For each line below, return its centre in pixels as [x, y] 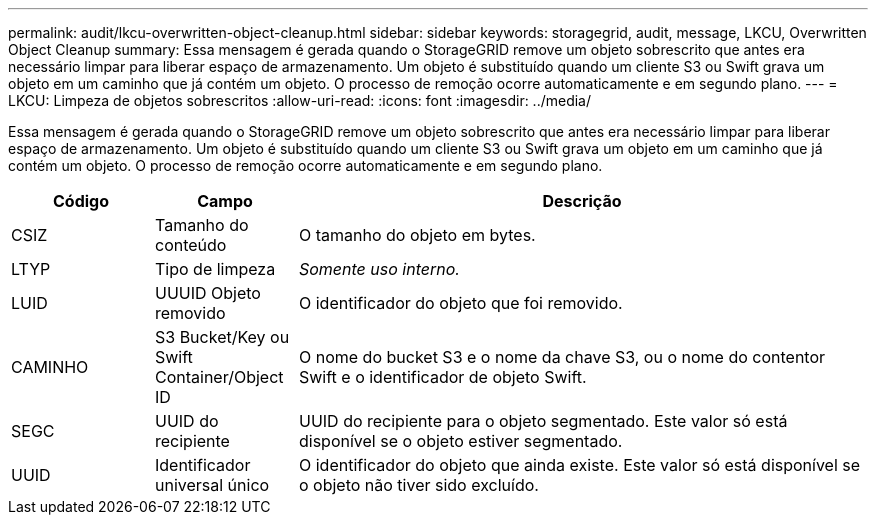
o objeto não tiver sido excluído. [418, 485]
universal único [212, 485]
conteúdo [190, 245]
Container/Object [219, 377]
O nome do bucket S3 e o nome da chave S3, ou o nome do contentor [562, 357]
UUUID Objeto [207, 293]
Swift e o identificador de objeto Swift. [442, 377]
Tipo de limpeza [215, 269]
